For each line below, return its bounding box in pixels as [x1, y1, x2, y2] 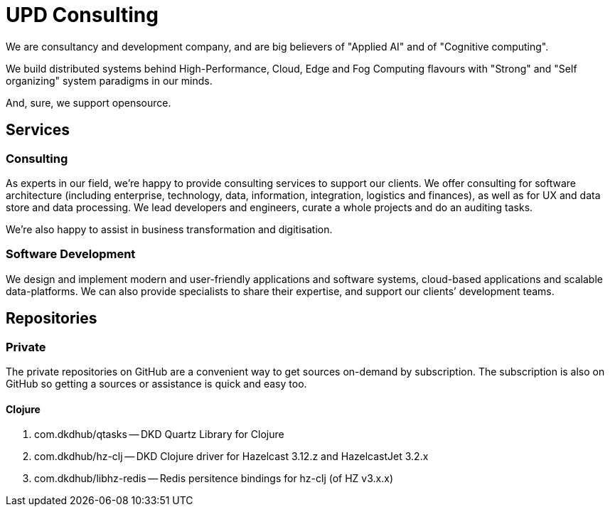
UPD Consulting [6, 3, 159, 27]
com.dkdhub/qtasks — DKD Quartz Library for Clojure [34, 428, 284, 441]
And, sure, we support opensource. [6, 96, 171, 109]
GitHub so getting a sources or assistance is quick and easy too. [6, 377, 307, 390]
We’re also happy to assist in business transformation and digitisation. [6, 223, 333, 235]
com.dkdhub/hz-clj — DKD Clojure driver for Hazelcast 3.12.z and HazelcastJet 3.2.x [34, 450, 429, 463]
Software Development [6, 247, 136, 262]
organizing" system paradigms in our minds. [6, 74, 213, 87]
